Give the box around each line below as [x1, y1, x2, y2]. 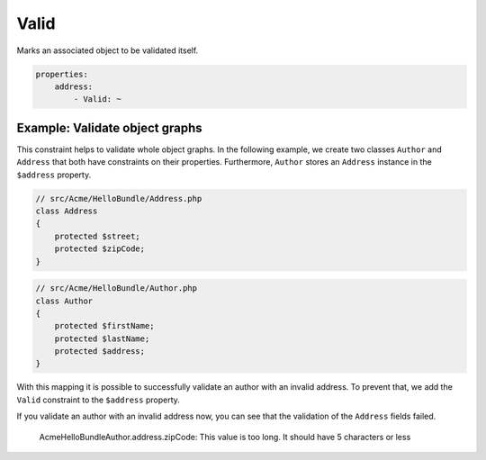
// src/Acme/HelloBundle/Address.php [35, 194, 202, 203]
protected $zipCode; [54, 244, 146, 254]
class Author [35, 295, 94, 306]
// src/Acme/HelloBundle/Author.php [35, 284, 198, 293]
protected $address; [54, 347, 146, 356]
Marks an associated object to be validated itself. [16, 45, 199, 56]
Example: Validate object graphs [16, 120, 202, 135]
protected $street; [54, 230, 141, 241]
